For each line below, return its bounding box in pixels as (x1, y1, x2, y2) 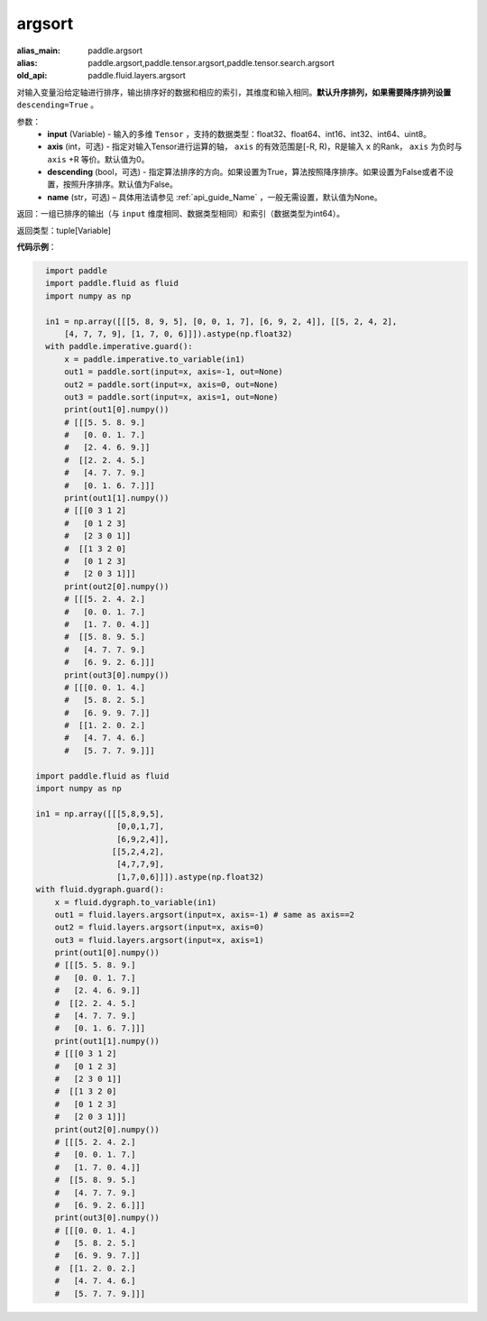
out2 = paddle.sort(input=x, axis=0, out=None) (64, 379, 279, 390)
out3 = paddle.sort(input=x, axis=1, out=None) (64, 392, 279, 402)
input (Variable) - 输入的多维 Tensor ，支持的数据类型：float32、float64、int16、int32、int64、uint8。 (47, 128, 432, 139)
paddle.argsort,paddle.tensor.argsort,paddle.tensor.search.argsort (87, 57, 335, 68)
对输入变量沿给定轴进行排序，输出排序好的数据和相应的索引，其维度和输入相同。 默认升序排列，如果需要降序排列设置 (16, 87, 451, 97)
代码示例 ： (16, 242, 57, 253)
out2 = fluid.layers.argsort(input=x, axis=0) (54, 922, 265, 933)
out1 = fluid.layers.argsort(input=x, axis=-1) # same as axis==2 (54, 910, 355, 919)
